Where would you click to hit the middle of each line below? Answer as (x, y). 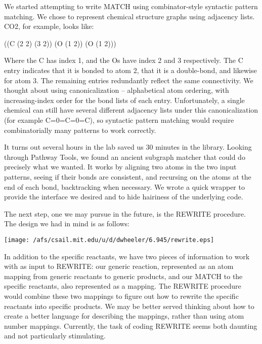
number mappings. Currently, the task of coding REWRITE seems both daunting (131, 325)
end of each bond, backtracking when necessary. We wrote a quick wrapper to (124, 186)
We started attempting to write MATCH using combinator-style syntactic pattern (131, 6)
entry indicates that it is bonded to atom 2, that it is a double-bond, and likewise (130, 70)
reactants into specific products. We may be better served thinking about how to (129, 306)
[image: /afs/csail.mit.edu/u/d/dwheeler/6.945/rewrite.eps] (109, 240)
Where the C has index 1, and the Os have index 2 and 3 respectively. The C (124, 60)
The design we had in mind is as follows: (67, 223)
